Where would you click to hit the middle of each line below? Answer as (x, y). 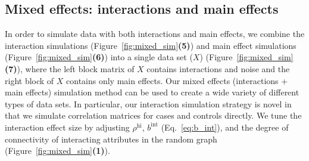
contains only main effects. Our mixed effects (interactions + (177, 80)
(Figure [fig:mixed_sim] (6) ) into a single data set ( (99, 57)
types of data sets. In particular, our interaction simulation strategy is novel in (148, 103)
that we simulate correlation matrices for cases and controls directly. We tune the (153, 115)
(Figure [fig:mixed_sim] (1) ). (57, 151)
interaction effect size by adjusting (67, 127)
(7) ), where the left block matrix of (70, 68)
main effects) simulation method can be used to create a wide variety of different (152, 92)
